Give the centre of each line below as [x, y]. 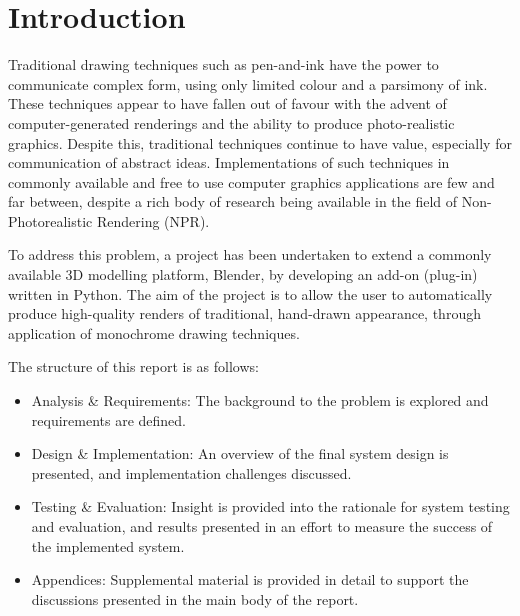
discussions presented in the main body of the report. [195, 598]
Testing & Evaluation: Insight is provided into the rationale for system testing [270, 506]
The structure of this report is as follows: [133, 366]
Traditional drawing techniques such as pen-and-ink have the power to [223, 64]
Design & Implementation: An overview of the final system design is [240, 453]
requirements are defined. [108, 419]
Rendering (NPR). [153, 220]
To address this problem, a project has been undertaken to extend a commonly [250, 254]
